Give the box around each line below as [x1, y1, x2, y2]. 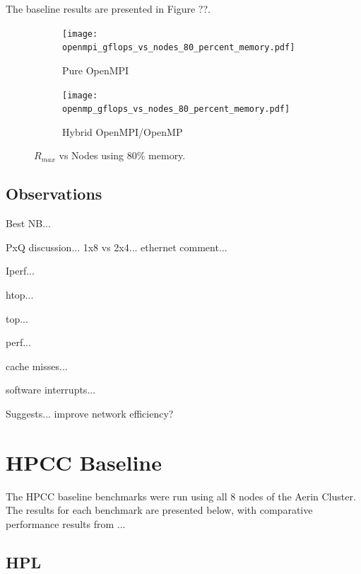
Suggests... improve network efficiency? [6, 406, 174, 420]
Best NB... [6, 216, 51, 231]
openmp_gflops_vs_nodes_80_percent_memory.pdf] [62, 104, 290, 115]
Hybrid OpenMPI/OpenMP [62, 124, 183, 139]
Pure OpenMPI [62, 62, 129, 77]
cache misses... [6, 358, 68, 373]
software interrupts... [6, 382, 96, 397]
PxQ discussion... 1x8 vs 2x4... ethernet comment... [6, 239, 227, 254]
